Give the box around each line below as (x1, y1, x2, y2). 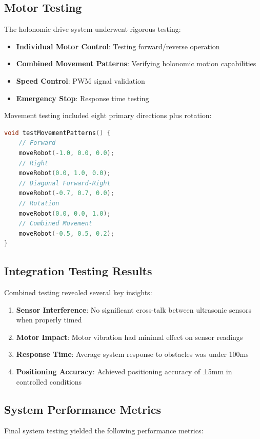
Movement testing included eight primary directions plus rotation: (4, 110, 212, 121)
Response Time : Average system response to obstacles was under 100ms (16, 349, 249, 359)
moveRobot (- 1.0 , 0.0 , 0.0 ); (18, 149, 114, 157)
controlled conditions (16, 376, 82, 387)
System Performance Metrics (4, 401, 161, 417)
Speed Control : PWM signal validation (16, 75, 145, 86)
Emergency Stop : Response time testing (16, 92, 149, 103)
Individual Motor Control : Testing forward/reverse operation (16, 41, 220, 51)
